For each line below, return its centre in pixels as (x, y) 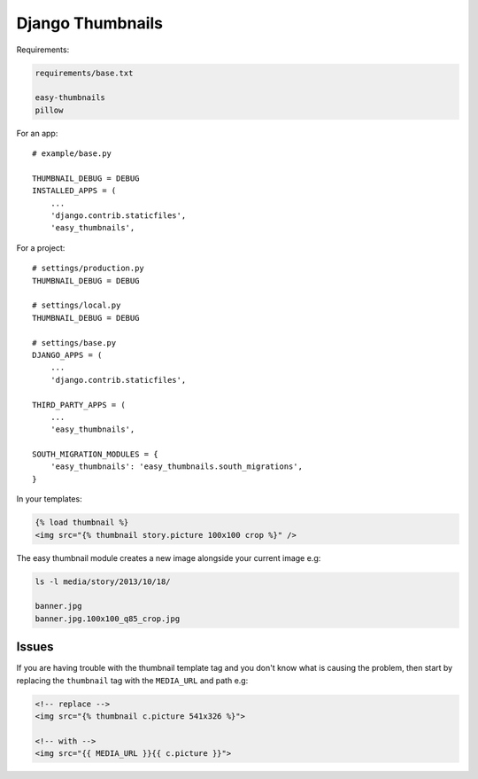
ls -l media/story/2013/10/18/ (103, 581)
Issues (35, 647)
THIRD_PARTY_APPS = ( (79, 405)
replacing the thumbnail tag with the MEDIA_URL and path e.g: (132, 680)
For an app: (37, 133)
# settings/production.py (89, 269)
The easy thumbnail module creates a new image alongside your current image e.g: (169, 557)
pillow (49, 110)
